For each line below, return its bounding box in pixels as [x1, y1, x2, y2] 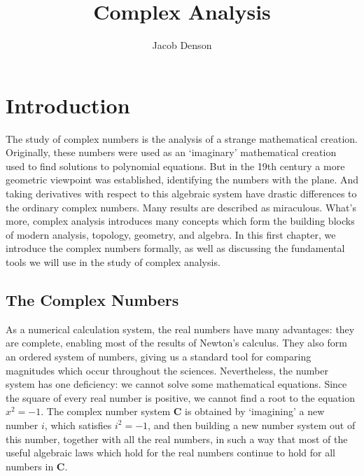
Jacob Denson [152, 38, 212, 52]
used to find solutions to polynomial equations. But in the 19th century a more [6, 158, 345, 173]
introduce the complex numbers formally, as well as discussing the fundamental [6, 241, 345, 255]
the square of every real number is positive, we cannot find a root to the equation [6, 390, 355, 405]
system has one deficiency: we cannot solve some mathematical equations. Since [6, 377, 347, 391]
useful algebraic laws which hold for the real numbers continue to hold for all [6, 445, 336, 460]
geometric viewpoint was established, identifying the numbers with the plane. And [6, 172, 359, 187]
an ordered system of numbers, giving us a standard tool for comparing [6, 349, 311, 363]
